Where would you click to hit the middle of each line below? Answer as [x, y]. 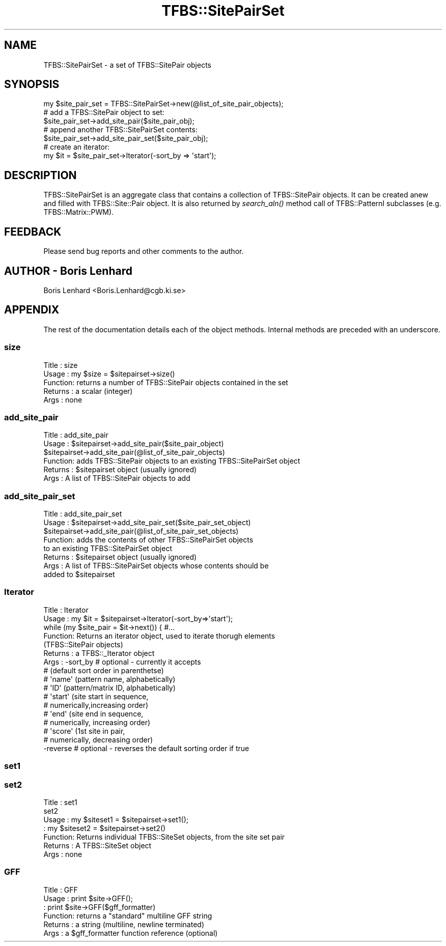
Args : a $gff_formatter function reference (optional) [131, 933]
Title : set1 [60, 802]
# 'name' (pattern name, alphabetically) [109, 679]
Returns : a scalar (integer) [88, 391]
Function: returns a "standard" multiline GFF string [128, 915]
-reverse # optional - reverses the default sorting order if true [146, 748]
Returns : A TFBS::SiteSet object [97, 845]
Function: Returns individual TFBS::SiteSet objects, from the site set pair [164, 837]
